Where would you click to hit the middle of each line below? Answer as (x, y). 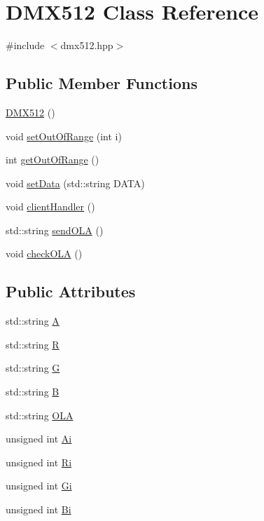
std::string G (33, 368)
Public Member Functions (102, 83)
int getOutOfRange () (53, 160)
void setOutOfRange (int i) (64, 136)
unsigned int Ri (39, 462)
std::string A (33, 321)
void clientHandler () (50, 207)
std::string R (33, 344)
